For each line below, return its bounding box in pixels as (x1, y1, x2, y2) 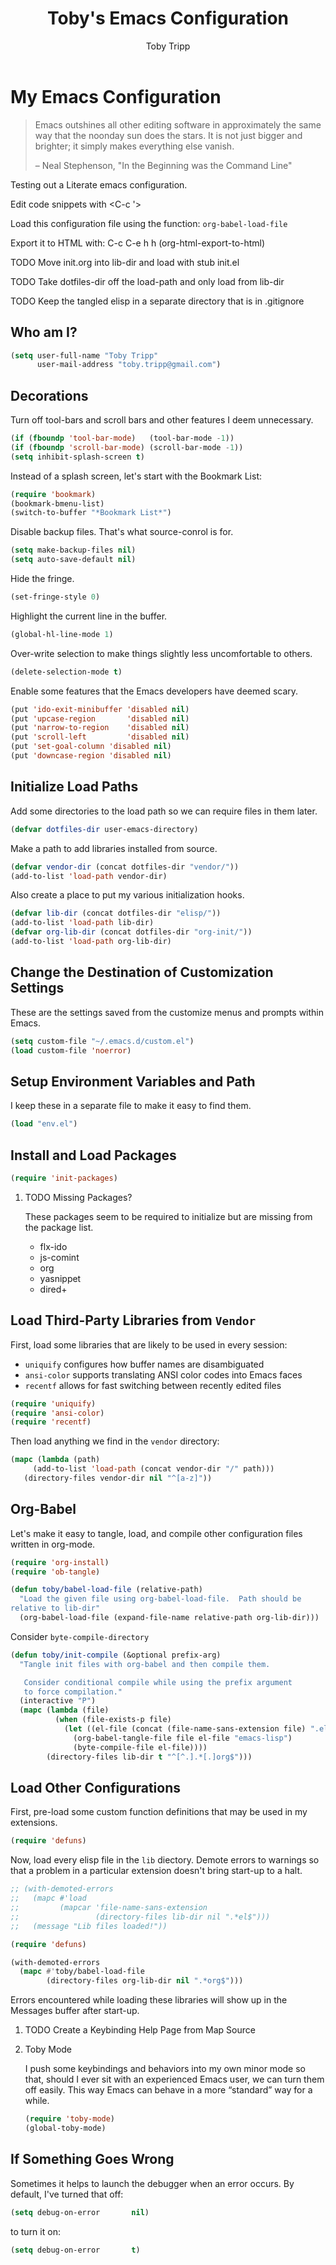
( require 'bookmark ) (10, 489, 97, 499)
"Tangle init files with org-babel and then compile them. (19, 1659, 271, 1669)
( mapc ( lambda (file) (19, 1705, 110, 1716)
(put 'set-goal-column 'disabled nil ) (10, 742, 172, 752)
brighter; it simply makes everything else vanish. (34, 140, 235, 152)
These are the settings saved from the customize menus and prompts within (10, 1006, 325, 1018)
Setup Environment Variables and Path (10, 1073, 256, 1090)
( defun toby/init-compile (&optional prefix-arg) (10, 1650, 222, 1660)
